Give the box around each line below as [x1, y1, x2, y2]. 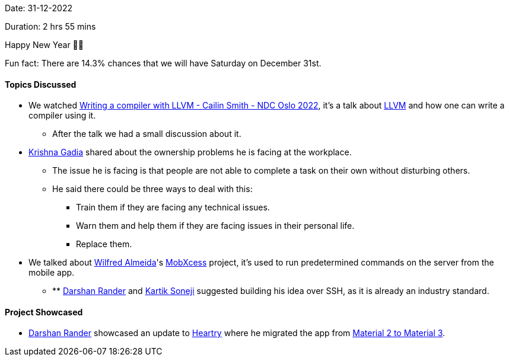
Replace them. [76, 239, 132, 250]
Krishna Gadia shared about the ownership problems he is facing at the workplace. [28, 147, 352, 158]
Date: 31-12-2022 [5, 3, 72, 13]
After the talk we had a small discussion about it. [52, 129, 241, 139]
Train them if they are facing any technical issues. [76, 202, 270, 213]
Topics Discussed [5, 79, 77, 90]
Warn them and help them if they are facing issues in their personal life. [76, 221, 355, 231]
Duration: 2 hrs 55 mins [5, 21, 96, 31]
